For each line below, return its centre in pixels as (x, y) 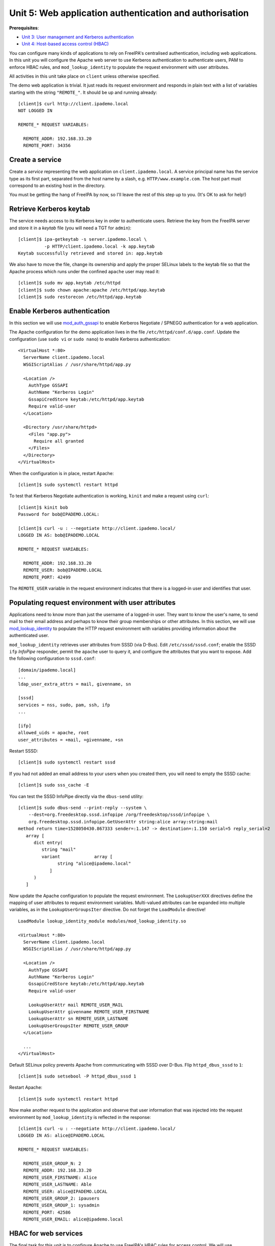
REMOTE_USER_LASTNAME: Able (58, 1184)
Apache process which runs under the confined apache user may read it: (84, 271)
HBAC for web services (46, 1233)
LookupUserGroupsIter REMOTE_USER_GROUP (78, 1026)
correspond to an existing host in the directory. (57, 186)
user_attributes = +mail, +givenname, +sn (71, 740)
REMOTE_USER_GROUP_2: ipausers (61, 1198)
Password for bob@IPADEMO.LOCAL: (59, 514)
